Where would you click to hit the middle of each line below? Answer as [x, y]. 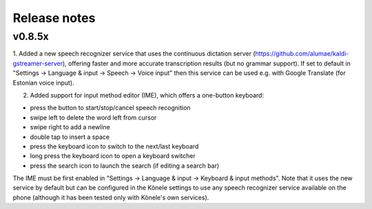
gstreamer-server [38, 63]
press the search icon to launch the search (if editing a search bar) [125, 166]
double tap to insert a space [70, 137]
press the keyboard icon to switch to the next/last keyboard [114, 146]
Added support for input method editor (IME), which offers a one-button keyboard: [147, 95]
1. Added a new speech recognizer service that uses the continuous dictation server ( [134, 54]
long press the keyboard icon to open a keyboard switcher [113, 156]
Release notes [54, 18]
